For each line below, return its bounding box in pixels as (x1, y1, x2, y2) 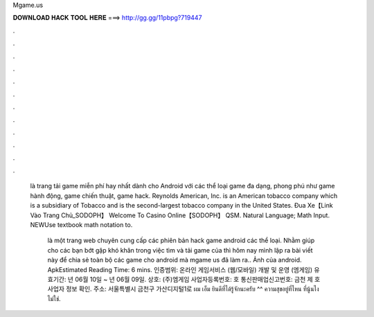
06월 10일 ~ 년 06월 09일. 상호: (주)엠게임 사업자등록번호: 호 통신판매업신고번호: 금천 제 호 (75, 275, 321, 283)
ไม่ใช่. (47, 294, 62, 302)
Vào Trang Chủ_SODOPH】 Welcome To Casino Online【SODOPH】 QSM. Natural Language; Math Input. (30, 211, 330, 219)
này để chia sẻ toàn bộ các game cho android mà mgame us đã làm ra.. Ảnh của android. (47, 256, 302, 264)
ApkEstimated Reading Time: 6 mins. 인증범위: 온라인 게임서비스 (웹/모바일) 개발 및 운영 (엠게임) (47, 265, 313, 273)
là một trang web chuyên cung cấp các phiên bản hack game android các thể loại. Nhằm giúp (47, 236, 315, 245)
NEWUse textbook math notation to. (30, 221, 133, 229)
